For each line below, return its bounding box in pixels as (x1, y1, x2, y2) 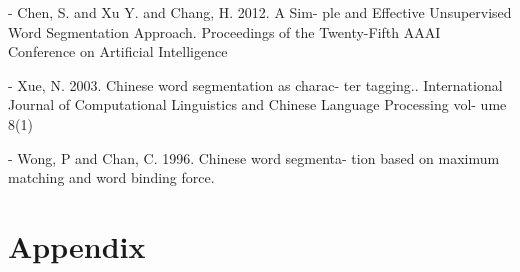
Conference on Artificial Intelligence (8, 41, 228, 62)
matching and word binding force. (8, 167, 215, 188)
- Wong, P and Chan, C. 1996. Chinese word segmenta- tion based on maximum (8, 147, 500, 168)
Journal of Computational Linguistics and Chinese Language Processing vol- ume (8, 94, 507, 115)
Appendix (8, 225, 146, 266)
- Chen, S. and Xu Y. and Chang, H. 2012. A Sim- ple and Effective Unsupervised (8, 2, 512, 22)
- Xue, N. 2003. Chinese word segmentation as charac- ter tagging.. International (8, 74, 503, 95)
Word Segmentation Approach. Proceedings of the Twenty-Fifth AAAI (8, 21, 441, 42)
